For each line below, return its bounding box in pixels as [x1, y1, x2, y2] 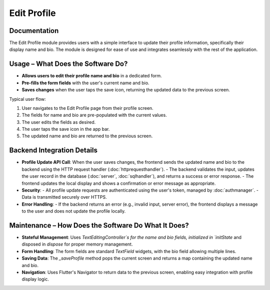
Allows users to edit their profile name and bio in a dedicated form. [21, 73, 162, 79]
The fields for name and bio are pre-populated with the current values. [21, 112, 167, 118]
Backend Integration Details [9, 146, 97, 155]
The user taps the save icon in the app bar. [21, 126, 110, 132]
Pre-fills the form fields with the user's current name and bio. [21, 80, 149, 86]
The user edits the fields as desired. [21, 119, 96, 125]
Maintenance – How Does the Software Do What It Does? [9, 221, 189, 230]
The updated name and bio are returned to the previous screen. [21, 133, 153, 139]
